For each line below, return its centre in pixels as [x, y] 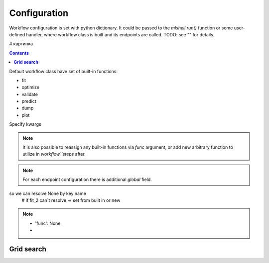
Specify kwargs [25, 124]
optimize [31, 88]
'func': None [48, 223]
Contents [19, 53]
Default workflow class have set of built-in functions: [64, 71]
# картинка [21, 44]
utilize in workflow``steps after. [54, 154]
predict [29, 101]
